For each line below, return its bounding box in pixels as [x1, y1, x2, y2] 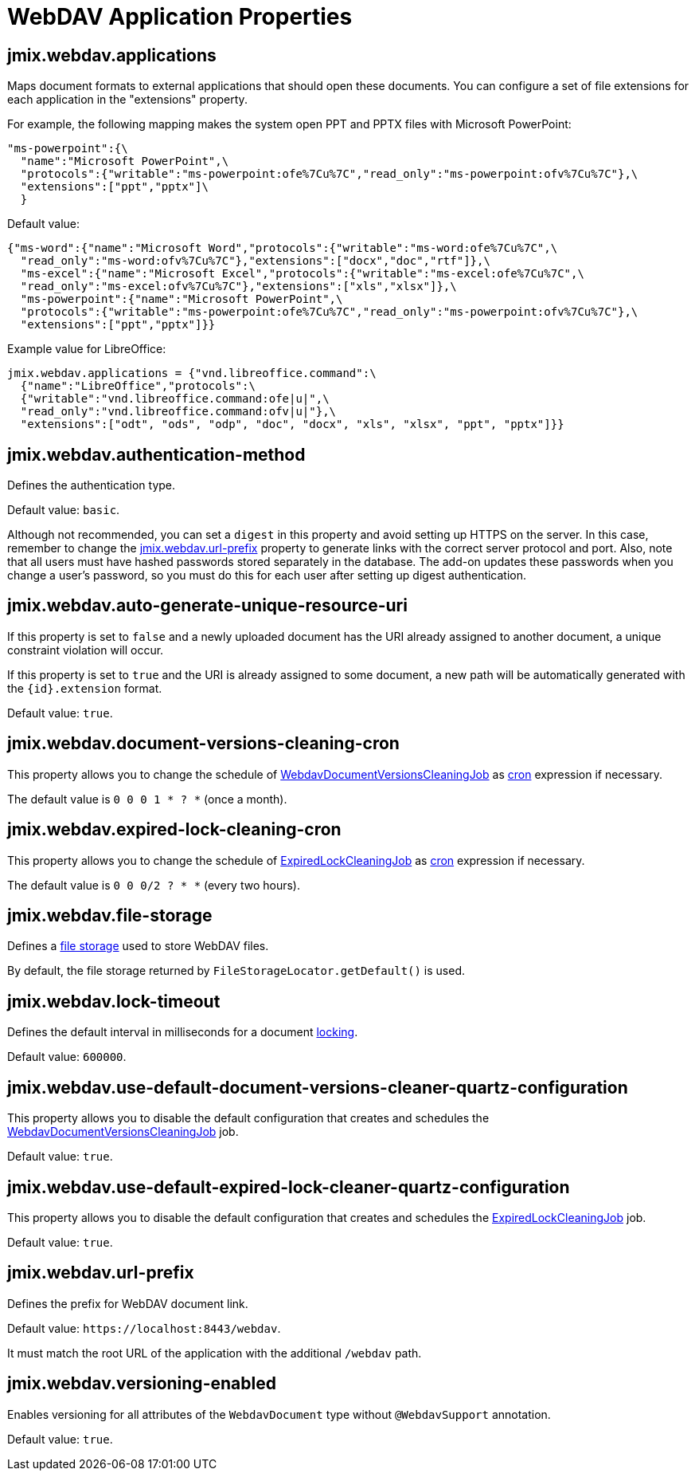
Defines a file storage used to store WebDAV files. [7, 939, 269, 953]
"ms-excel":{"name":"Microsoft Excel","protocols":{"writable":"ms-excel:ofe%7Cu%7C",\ [20, 267, 584, 281]
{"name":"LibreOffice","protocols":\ [20, 379, 256, 393]
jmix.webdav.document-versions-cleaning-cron [7, 733, 400, 754]
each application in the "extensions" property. [7, 92, 248, 107]
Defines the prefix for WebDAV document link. [7, 1296, 248, 1310]
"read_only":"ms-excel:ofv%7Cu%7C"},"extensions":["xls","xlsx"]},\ [20, 280, 457, 293]
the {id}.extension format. [7, 681, 162, 695]
